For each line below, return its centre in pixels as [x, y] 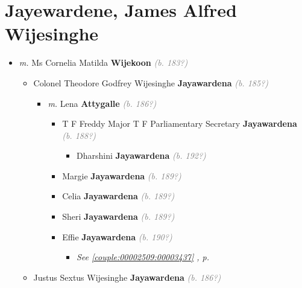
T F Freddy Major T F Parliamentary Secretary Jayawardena [180, 123]
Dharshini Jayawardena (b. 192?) [141, 155]
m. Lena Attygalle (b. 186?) [102, 103]
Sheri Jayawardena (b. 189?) [118, 216]
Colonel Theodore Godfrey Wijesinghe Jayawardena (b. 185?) [151, 82]
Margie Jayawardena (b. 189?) [122, 175]
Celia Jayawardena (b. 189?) [118, 196]
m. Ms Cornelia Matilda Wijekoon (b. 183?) [103, 62]
